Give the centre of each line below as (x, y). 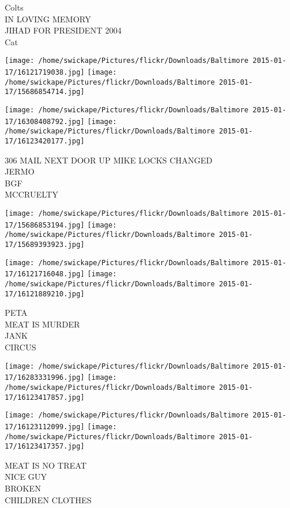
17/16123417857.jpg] (45, 397)
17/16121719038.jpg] (45, 73)
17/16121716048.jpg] (45, 274)
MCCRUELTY (32, 194)
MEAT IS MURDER (43, 324)
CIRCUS (21, 347)
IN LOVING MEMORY (48, 19)
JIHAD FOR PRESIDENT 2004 (63, 30)
